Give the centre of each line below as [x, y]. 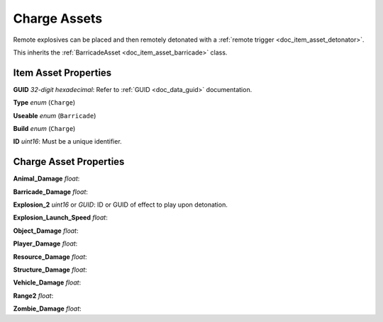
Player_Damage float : [45, 243]
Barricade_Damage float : [51, 192]
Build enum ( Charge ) [44, 129]
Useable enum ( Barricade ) [55, 115]
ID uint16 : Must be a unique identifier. [67, 142]
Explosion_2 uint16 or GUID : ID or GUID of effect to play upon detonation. [121, 205]
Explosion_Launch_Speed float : [60, 218]
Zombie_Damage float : [47, 309]
